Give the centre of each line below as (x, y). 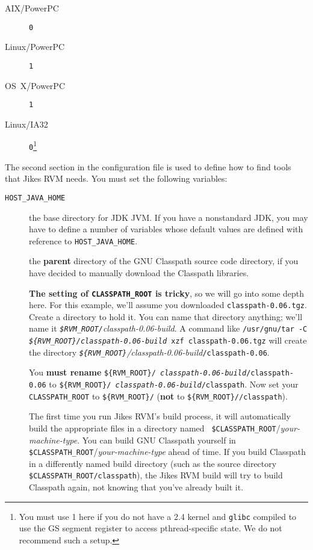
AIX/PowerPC (32, 8)
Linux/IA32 (26, 124)
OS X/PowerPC (35, 85)
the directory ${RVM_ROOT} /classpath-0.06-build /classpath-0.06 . (149, 352)
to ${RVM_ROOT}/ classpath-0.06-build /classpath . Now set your (174, 384)
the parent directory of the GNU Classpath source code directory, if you (164, 261)
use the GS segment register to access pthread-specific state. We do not (150, 528)
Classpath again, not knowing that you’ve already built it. (136, 487)
